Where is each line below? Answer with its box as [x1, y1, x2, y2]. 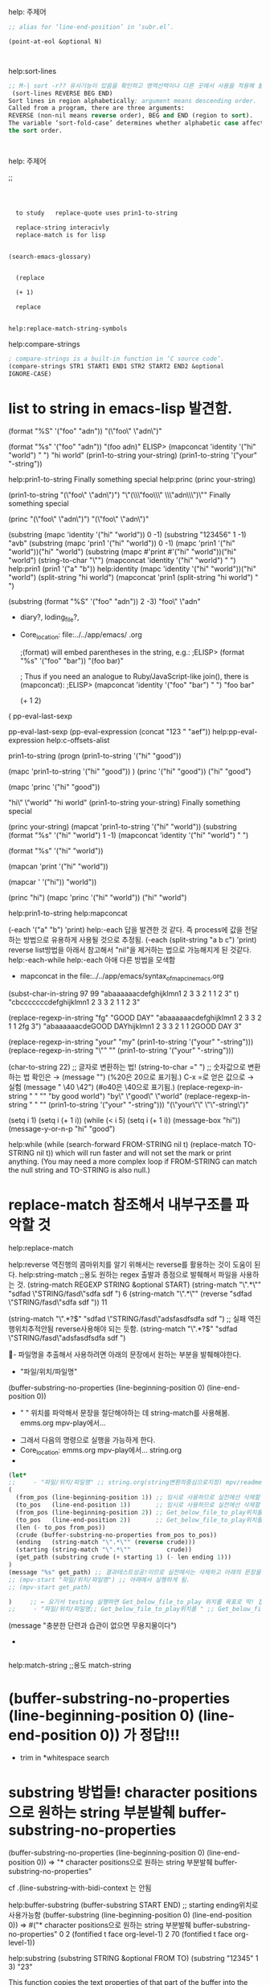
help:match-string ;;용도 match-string [8, 1660, 132, 1671]
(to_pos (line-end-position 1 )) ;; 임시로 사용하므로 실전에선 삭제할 [15, 1501, 260, 1510]
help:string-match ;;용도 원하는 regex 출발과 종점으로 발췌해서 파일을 [18, 1269, 239, 1279]
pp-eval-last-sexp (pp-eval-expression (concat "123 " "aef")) [8, 727, 211, 737]
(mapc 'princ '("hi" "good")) [8, 783, 100, 792]
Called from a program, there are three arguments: [8, 104, 185, 113]
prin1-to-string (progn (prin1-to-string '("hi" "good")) [8, 751, 182, 761]
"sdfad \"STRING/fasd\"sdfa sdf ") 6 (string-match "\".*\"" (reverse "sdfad [8, 1288, 252, 1298]
